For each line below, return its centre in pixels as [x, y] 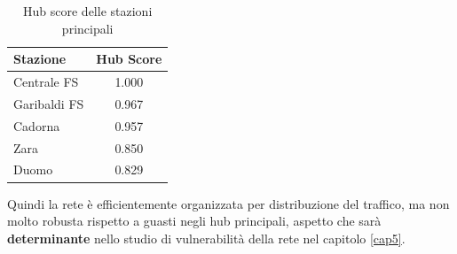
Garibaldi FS [49, 103]
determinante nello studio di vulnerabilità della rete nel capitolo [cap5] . [206, 238]
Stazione [40, 59]
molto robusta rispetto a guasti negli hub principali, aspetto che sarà [194, 221]
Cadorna [37, 125]
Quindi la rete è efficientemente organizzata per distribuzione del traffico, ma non [228, 203]
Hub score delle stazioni [88, 11]
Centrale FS [46, 82]
